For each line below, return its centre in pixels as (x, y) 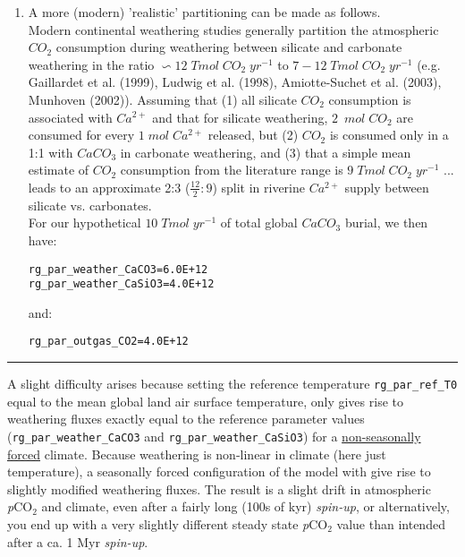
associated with (70, 117)
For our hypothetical (85, 223)
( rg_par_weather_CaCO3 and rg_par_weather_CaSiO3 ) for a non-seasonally (214, 436)
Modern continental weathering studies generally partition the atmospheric (233, 29)
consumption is (370, 99)
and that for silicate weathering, (240, 117)
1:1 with (51, 152)
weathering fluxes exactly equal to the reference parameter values (186, 419)
